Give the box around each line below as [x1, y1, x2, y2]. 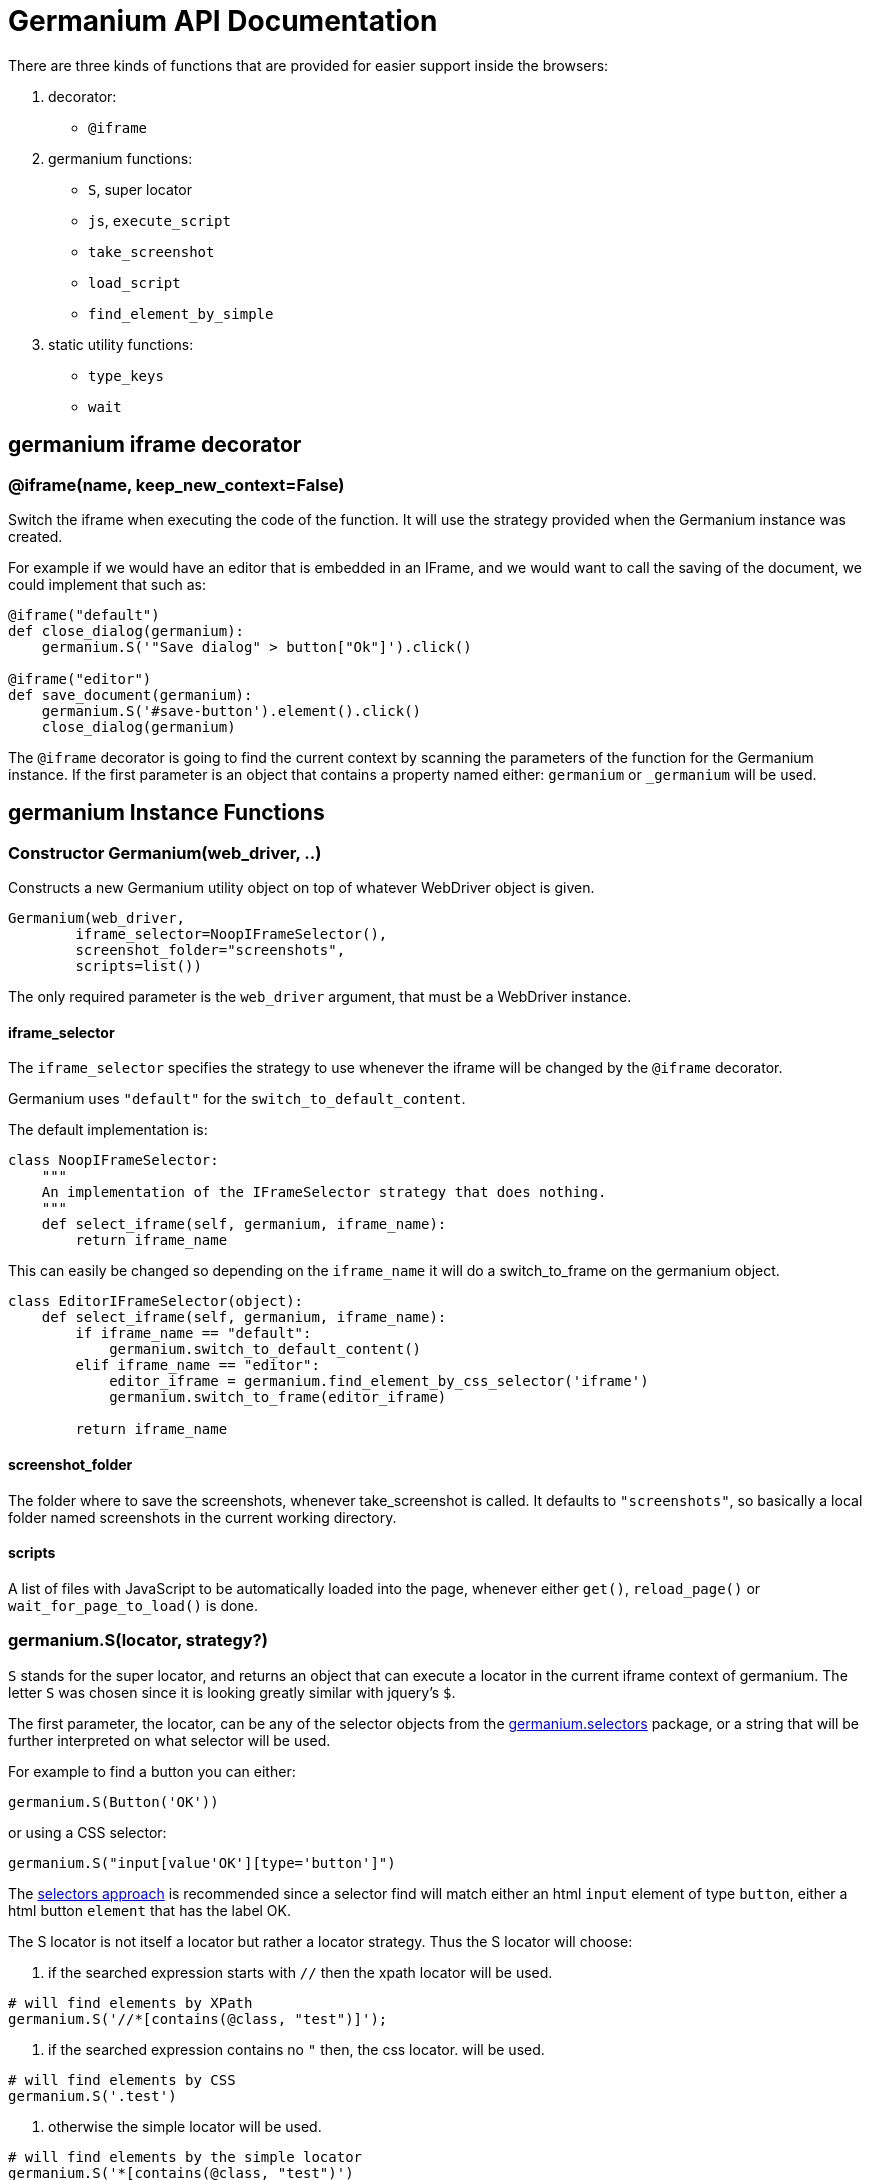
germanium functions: [48, 149, 193, 167]
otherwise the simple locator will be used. [48, 2117, 322, 2135]
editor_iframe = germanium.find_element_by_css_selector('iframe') [109, 1373, 649, 1390]
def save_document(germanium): [8, 686, 253, 703]
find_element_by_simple [88, 305, 274, 322]
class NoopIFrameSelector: [8, 1152, 219, 1169]
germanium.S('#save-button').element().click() [41, 702, 422, 719]
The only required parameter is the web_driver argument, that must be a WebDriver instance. [8, 988, 632, 1006]
